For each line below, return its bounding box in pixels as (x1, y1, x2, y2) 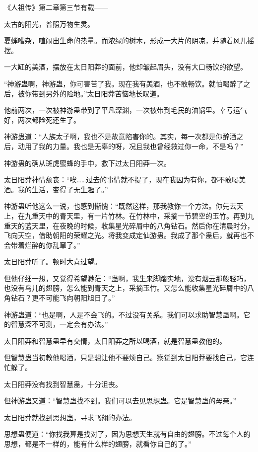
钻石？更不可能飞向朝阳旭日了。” (10, 293, 115, 303)
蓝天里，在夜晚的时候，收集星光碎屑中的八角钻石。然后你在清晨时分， (24, 220, 254, 230)
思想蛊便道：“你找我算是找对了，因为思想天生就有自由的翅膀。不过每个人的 (4, 429, 251, 439)
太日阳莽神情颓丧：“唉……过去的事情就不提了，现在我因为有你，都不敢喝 (4, 174, 239, 185)
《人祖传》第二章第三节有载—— (4, 2, 108, 12)
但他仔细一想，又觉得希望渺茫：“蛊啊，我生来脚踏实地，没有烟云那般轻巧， (4, 273, 251, 283)
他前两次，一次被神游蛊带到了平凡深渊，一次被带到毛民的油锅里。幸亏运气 (4, 105, 247, 115)
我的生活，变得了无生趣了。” (17, 184, 108, 194)
